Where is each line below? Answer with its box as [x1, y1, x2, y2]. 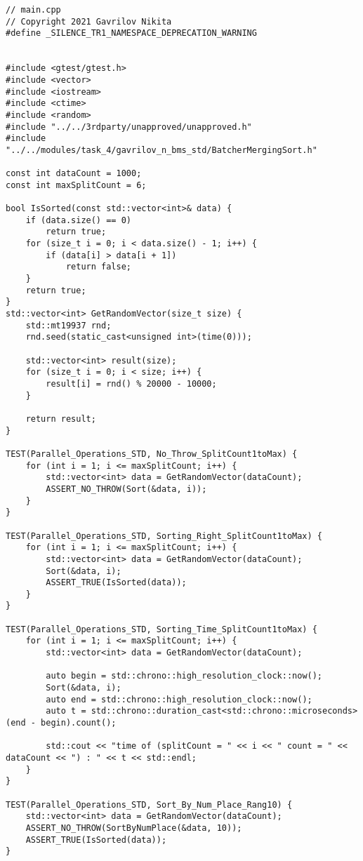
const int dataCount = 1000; [6, 168, 142, 179]
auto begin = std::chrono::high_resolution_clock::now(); [46, 671, 323, 681]
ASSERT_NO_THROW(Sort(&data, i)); [46, 483, 207, 494]
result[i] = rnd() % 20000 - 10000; [46, 379, 217, 389]
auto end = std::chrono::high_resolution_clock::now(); [46, 694, 312, 705]
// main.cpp [6, 5, 61, 15]
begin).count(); [41, 718, 117, 728]
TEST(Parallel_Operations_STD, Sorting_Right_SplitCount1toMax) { [6, 530, 323, 541]
